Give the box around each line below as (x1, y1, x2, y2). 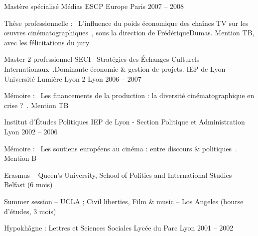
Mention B (4, 153, 37, 163)
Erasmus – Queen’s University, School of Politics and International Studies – (4, 169, 238, 180)
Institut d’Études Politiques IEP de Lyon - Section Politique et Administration (4, 117, 245, 127)
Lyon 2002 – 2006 (4, 126, 58, 136)
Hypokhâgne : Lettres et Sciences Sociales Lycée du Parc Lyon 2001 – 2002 (4, 223, 234, 233)
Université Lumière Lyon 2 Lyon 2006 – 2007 (4, 73, 141, 84)
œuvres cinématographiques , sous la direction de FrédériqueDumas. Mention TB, (4, 27, 255, 38)
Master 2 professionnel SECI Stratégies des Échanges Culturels (4, 54, 200, 64)
